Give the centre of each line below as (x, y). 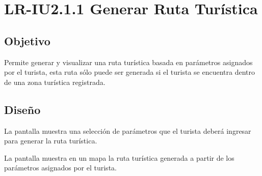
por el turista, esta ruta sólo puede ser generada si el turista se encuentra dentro (129, 72)
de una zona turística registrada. (55, 82)
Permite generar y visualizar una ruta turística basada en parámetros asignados (128, 62)
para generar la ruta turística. (51, 141)
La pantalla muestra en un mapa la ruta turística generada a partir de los (119, 157)
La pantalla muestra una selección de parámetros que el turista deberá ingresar (128, 130)
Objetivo (27, 40)
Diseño (22, 109)
